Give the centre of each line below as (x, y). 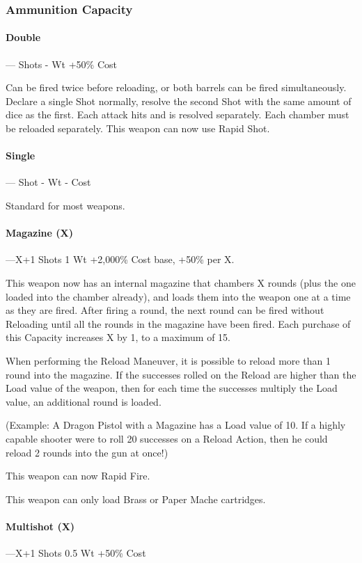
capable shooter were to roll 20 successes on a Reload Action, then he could (167, 438)
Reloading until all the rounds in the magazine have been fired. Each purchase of (178, 323)
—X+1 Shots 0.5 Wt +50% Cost (76, 553)
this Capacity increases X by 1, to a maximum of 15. (118, 337)
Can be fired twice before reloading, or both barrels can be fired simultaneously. (176, 87)
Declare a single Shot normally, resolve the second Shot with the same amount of (179, 101)
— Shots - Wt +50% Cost (61, 64)
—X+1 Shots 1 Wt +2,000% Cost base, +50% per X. (120, 259)
